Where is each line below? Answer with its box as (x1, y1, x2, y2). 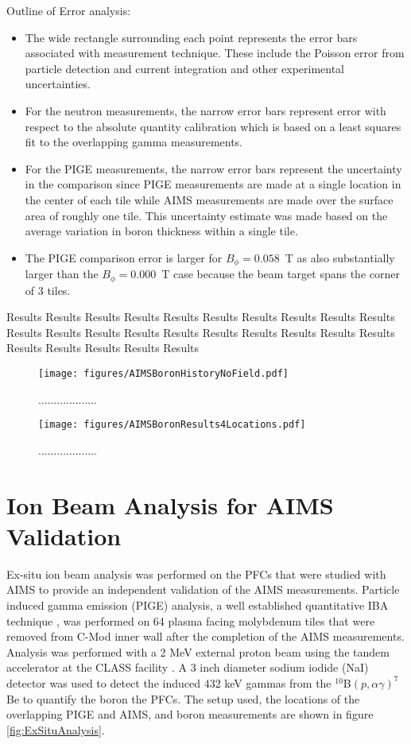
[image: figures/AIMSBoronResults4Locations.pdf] (38, 419, 306, 431)
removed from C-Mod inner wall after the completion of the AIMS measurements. (6, 628, 405, 645)
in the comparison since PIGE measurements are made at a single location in (25, 176, 401, 192)
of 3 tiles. (25, 281, 71, 298)
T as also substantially (285, 249, 395, 265)
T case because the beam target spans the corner (161, 265, 400, 282)
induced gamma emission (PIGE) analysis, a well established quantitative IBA (6, 597, 389, 613)
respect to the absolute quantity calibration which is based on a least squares (25, 118, 401, 134)
